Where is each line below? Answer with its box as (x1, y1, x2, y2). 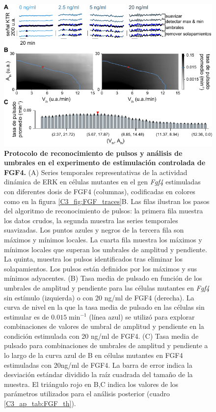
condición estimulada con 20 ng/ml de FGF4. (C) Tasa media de (4, 330, 199, 341)
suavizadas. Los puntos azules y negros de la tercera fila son (4, 225, 184, 235)
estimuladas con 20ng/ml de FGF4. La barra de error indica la (4, 359, 192, 370)
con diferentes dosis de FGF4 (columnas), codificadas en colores (4, 186, 195, 196)
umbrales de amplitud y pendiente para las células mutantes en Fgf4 (4, 282, 210, 293)
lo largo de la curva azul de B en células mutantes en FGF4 (4, 350, 183, 360)
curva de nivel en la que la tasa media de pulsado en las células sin (4, 302, 205, 312)
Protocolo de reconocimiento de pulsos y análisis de (4, 147, 183, 158)
